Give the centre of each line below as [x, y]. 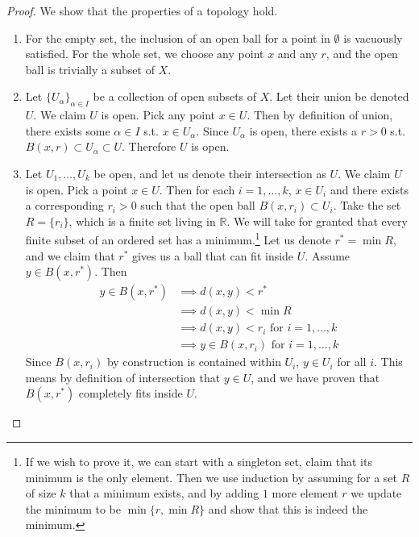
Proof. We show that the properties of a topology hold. [142, 10]
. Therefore [149, 146]
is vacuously [373, 37]
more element [305, 493]
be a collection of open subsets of [175, 96]
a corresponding [64, 205]
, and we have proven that [315, 377]
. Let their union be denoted [339, 96]
